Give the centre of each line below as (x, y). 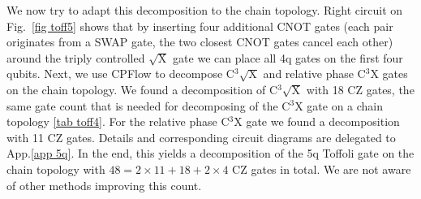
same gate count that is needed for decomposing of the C (148, 105)
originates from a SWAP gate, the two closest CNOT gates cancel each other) (200, 42)
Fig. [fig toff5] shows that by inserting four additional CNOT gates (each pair (200, 26)
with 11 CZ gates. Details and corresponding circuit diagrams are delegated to (201, 137)
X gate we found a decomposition (317, 121)
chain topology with (56, 169)
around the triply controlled (76, 57)
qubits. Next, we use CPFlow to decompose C (120, 74)
